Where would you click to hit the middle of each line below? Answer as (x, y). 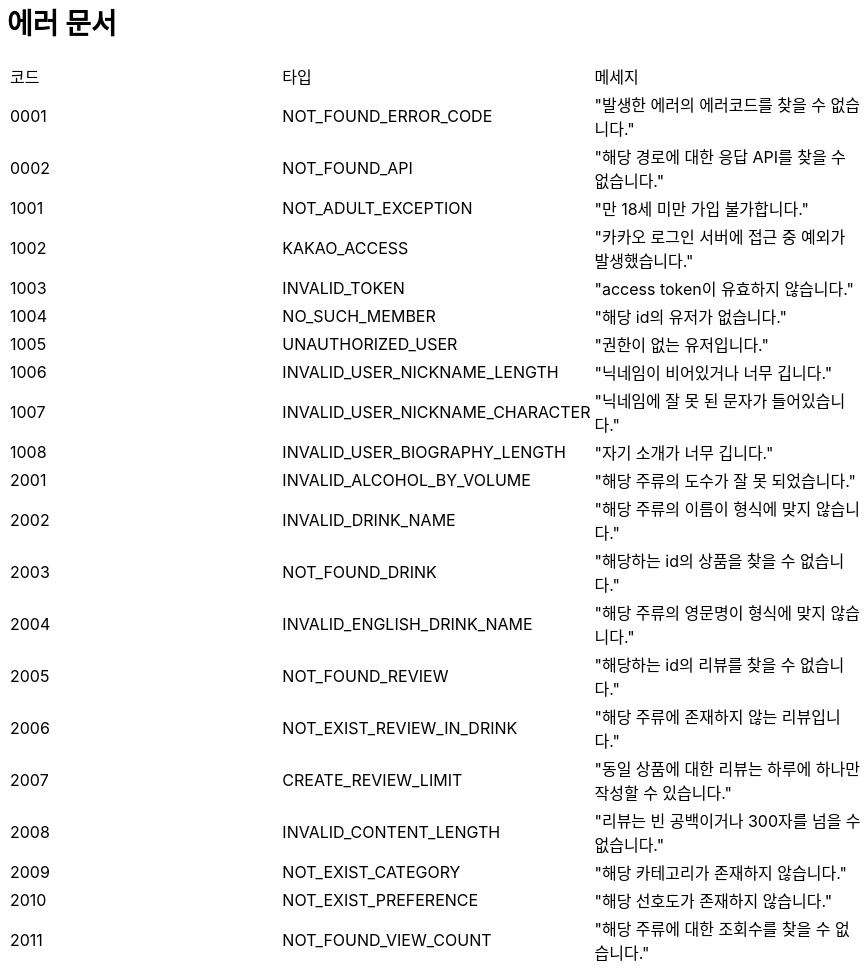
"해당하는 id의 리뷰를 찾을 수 (695, 664)
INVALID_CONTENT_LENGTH (391, 831)
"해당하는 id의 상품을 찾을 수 (695, 560)
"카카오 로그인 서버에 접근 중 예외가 (720, 236)
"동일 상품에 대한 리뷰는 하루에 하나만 (727, 768)
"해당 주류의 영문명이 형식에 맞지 (710, 612)
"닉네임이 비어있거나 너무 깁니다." (713, 372)
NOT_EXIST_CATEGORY (371, 871)
